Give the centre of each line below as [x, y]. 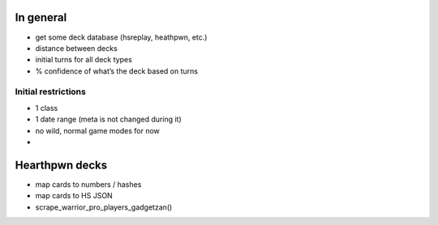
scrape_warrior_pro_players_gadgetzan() [104, 207]
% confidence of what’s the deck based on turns [117, 71]
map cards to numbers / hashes [88, 184]
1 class [47, 108]
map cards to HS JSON [74, 196]
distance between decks [76, 48]
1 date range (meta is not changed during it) [108, 119]
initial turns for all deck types [84, 60]
